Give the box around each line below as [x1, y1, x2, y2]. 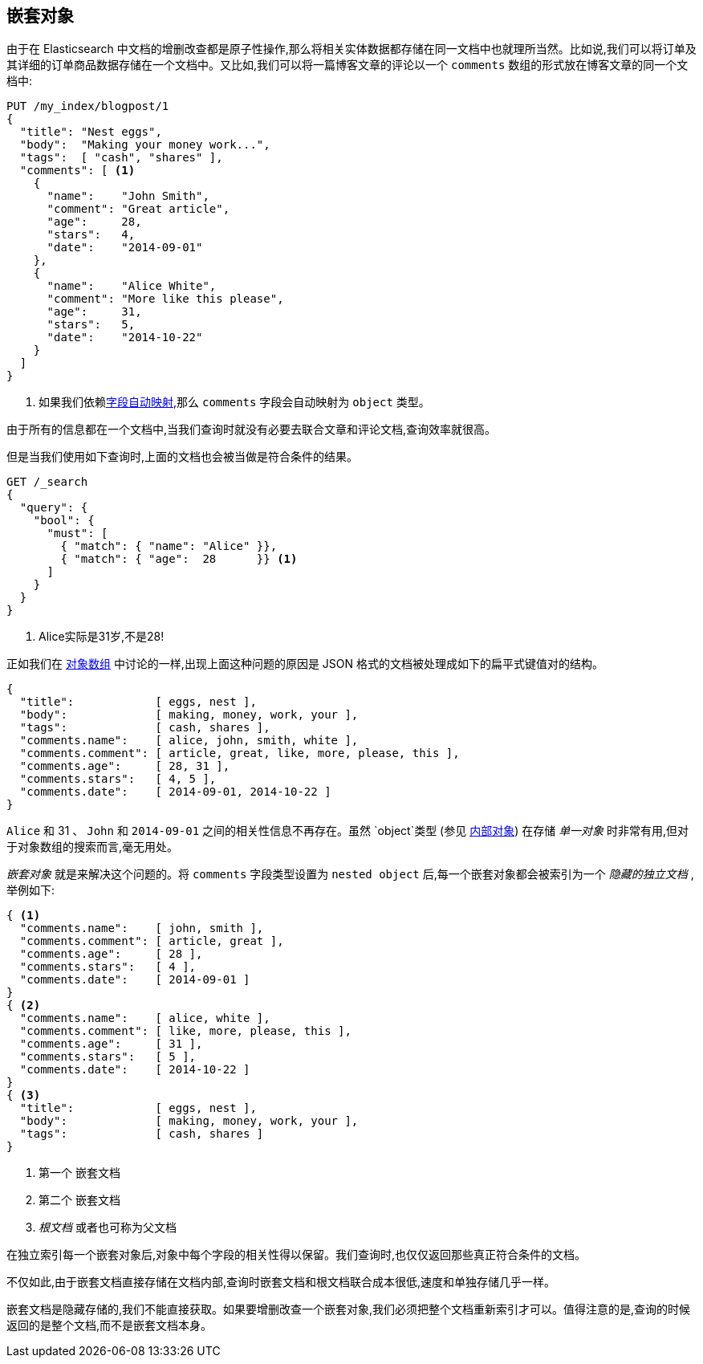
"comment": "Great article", [47, 202, 230, 216]
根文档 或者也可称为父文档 [39, 1220, 177, 1235]
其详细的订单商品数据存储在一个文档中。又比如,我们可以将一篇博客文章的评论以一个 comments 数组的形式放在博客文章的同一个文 [6, 58, 689, 72]
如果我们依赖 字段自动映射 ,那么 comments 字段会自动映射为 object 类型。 [39, 395, 430, 409]
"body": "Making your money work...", [19, 138, 270, 152]
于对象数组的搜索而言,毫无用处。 [6, 840, 179, 854]
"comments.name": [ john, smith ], [19, 922, 264, 935]
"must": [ [47, 527, 108, 540]
